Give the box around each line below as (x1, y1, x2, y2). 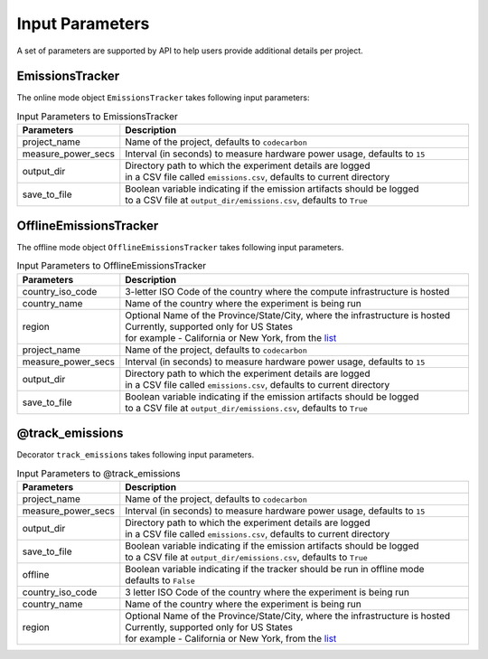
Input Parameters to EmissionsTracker (16, 110, 178, 123)
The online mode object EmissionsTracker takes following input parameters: (16, 92, 310, 103)
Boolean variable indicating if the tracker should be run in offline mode (125, 562, 425, 575)
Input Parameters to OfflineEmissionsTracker (16, 259, 207, 272)
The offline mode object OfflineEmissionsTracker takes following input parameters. (16, 241, 344, 252)
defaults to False (125, 574, 196, 587)
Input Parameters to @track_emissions (16, 466, 181, 479)
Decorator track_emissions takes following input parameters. (16, 449, 255, 460)
